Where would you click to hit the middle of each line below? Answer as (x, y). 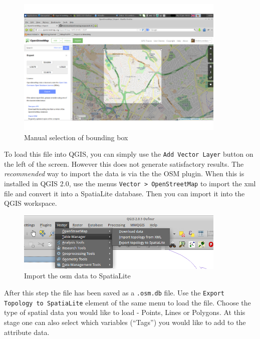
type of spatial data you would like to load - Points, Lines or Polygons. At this (125, 312)
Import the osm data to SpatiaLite (77, 276)
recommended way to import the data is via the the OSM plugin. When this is (124, 174)
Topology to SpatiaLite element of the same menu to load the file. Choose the (127, 302)
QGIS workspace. (31, 203)
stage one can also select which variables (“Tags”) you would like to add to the (125, 322)
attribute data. (27, 332)
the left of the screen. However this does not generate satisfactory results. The (124, 163)
